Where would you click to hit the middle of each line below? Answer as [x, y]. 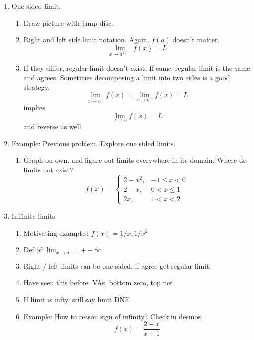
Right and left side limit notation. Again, [86, 40]
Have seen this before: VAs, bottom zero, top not [98, 283]
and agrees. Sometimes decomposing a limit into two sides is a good [127, 77]
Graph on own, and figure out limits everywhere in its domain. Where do [135, 160]
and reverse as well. [53, 126]
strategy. [37, 87]
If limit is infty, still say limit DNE [77, 299]
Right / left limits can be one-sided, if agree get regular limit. [117, 266]
